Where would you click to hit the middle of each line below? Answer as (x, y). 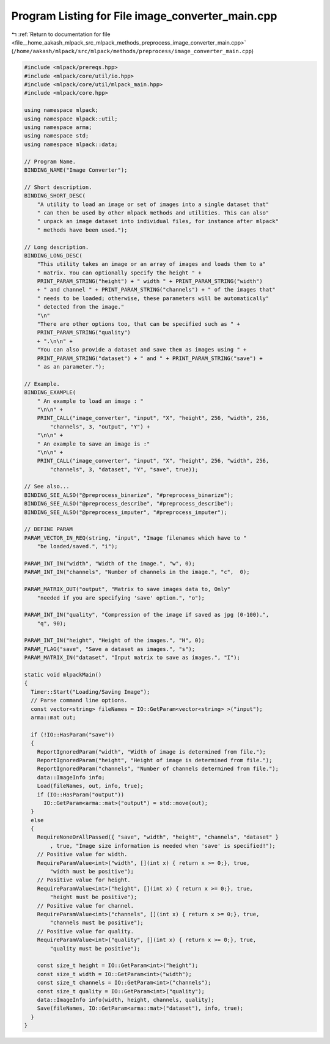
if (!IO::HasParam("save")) (73, 734)
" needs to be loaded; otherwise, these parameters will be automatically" (153, 298)
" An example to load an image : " (90, 401)
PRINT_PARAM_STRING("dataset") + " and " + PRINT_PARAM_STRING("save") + (150, 358)
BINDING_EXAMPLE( (50, 392)
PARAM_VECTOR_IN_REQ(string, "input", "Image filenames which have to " (135, 538)
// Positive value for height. (84, 880)
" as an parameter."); (71, 366)
